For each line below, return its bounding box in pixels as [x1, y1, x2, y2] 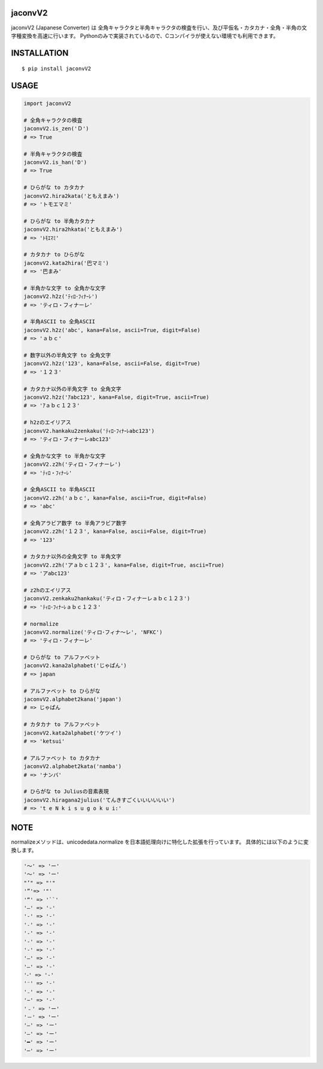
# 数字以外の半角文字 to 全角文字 [23, 352, 111, 359]
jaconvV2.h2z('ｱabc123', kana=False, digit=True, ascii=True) [23, 393, 209, 401]
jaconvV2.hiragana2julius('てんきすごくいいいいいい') [23, 796, 175, 803]
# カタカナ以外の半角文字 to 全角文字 [23, 386, 122, 392]
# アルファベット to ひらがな [23, 687, 101, 694]
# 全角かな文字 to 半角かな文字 [23, 453, 106, 459]
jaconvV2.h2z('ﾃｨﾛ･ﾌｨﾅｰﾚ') [23, 293, 98, 300]
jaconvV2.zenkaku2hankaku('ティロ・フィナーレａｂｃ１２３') [23, 595, 191, 602]
